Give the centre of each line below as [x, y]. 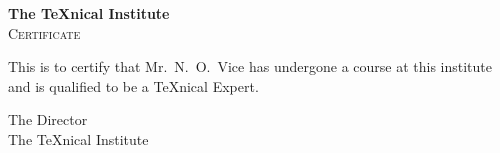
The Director [48, 119]
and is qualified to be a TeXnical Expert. [133, 85]
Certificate [44, 32]
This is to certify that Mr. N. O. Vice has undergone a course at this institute [250, 66]
